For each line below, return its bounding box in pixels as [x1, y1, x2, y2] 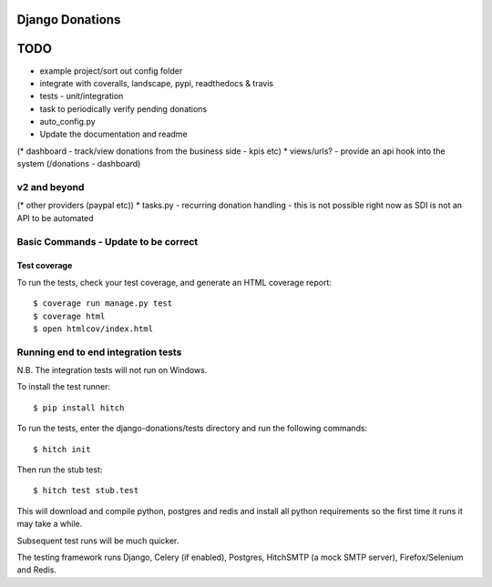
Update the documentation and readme [39, 128, 188, 140]
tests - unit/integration [39, 91, 124, 102]
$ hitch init [33, 444, 91, 454]
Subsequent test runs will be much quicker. [16, 535, 179, 546]
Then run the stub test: [16, 464, 103, 475]
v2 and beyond [16, 181, 85, 194]
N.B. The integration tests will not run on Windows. [16, 365, 208, 376]
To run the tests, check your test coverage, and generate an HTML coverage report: [16, 277, 333, 288]
